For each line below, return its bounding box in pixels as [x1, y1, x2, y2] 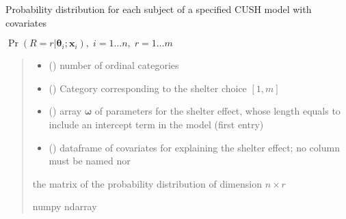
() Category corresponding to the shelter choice [49, 81, 247, 95]
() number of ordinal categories [49, 58, 179, 72]
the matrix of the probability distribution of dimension [32, 176, 262, 190]
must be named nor [49, 154, 131, 168]
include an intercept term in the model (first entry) [49, 117, 264, 131]
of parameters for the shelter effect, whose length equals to [94, 104, 341, 118]
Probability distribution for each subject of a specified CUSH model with [5, 2, 312, 16]
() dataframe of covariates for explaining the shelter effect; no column [49, 140, 340, 154]
